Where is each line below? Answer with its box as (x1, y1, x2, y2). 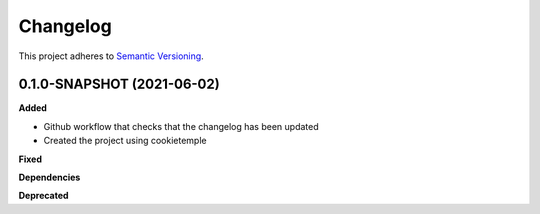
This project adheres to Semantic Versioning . (18, 50, 204, 62)
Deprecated (18, 190, 69, 202)
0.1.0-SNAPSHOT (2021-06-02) (18, 76, 220, 93)
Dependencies (18, 171, 81, 184)
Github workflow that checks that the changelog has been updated (43, 120, 319, 132)
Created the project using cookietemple (43, 135, 207, 147)
